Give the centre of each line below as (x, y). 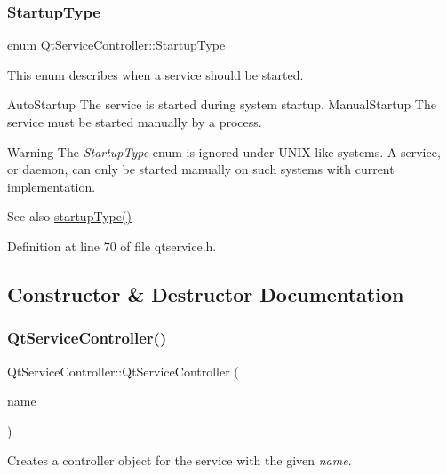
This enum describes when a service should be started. (156, 74)
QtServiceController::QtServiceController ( (123, 371)
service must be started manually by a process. (135, 122)
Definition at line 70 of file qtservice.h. (112, 245)
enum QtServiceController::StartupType (116, 45)
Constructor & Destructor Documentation (206, 293)
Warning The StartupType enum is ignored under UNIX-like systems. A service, (224, 151)
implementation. (52, 186)
